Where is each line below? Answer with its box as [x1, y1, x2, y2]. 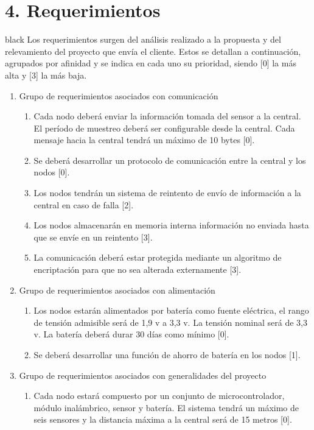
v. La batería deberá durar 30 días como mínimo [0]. [33, 328, 229, 340]
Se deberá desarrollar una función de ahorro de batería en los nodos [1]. [33, 348, 301, 361]
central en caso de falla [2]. [33, 198, 134, 211]
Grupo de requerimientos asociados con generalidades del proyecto [19, 368, 267, 381]
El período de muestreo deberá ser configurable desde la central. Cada [33, 121, 295, 134]
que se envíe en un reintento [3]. [33, 230, 153, 243]
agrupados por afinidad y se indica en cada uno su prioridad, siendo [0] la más [5, 57, 296, 69]
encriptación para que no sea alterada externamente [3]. [33, 263, 242, 276]
